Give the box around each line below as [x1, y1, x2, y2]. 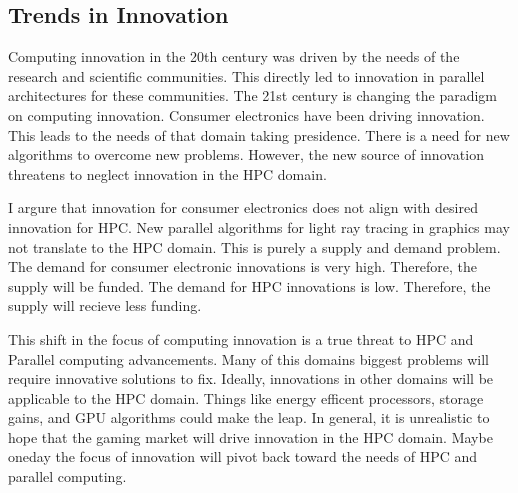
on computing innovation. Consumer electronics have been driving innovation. [8, 104, 485, 125]
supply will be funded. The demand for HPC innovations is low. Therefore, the [8, 275, 491, 296]
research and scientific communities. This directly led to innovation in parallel [8, 65, 485, 86]
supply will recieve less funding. [8, 295, 202, 316]
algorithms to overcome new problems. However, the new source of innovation [8, 144, 484, 165]
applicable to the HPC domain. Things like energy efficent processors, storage [8, 387, 484, 408]
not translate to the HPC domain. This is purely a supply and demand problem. [8, 236, 501, 257]
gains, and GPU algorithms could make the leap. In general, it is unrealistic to [8, 407, 490, 428]
